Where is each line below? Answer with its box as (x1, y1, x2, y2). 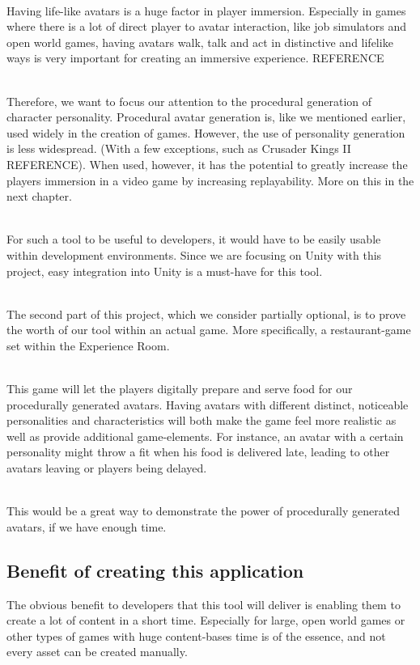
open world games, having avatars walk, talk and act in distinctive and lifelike (6, 33, 393, 50)
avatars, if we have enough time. (6, 518, 167, 535)
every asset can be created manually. (6, 643, 188, 660)
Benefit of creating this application (6, 557, 304, 582)
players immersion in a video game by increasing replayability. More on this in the (6, 172, 414, 188)
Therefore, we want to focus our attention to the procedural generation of (6, 92, 372, 109)
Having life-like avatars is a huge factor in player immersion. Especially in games (6, 2, 406, 19)
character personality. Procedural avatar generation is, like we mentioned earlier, (6, 108, 406, 125)
